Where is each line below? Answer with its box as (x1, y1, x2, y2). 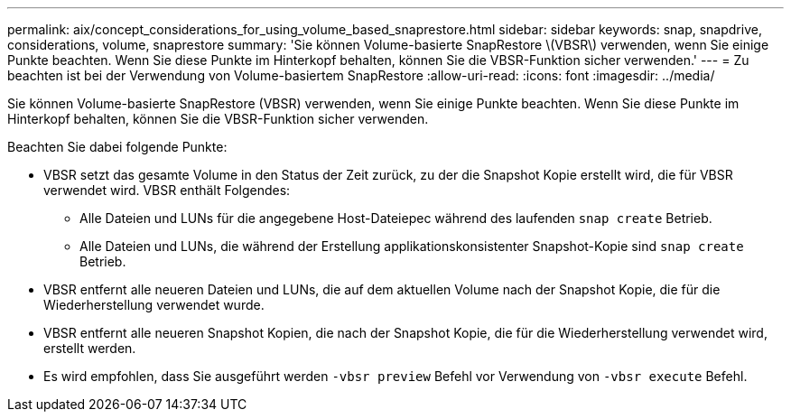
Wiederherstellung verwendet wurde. (43, 297, 265, 312)
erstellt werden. (43, 340, 136, 356)
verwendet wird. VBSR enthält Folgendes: (43, 182, 291, 198)
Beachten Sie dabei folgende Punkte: (7, 139, 228, 154)
